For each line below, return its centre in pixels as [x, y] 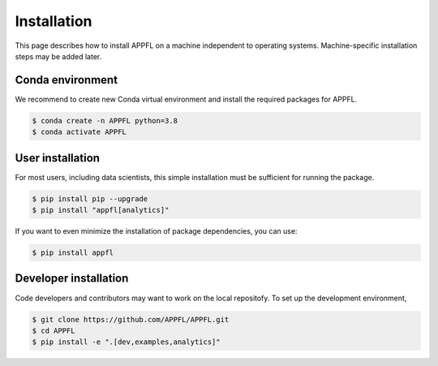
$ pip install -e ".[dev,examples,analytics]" [126, 342]
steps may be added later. [58, 56]
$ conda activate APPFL [79, 132]
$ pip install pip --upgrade [90, 198]
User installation [58, 158]
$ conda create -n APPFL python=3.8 [105, 121]
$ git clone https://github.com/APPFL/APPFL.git [131, 319]
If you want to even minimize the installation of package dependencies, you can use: [156, 231]
